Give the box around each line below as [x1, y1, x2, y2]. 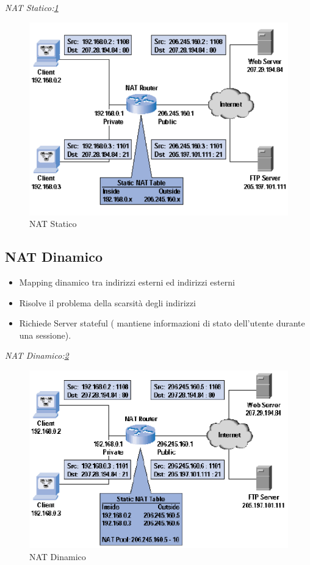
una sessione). [19, 328, 71, 341]
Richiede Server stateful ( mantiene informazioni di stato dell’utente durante [19, 317, 305, 329]
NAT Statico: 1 [5, 1, 59, 13]
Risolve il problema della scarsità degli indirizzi [19, 296, 196, 309]
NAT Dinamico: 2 [5, 349, 69, 362]
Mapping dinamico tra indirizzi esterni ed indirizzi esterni [19, 275, 235, 288]
